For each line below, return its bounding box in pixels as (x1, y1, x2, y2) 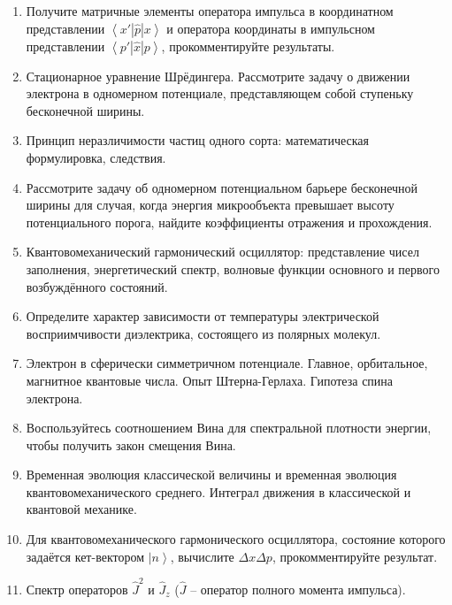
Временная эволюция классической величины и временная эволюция (26, 465, 397, 484)
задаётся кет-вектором (26, 547, 145, 565)
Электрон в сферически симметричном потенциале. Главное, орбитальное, (26, 354, 428, 372)
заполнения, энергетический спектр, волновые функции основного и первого (26, 259, 440, 278)
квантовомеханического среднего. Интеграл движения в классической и (26, 482, 411, 501)
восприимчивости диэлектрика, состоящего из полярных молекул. (26, 324, 381, 342)
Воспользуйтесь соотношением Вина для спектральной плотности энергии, (26, 418, 432, 437)
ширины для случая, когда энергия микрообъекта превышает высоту (26, 195, 395, 214)
